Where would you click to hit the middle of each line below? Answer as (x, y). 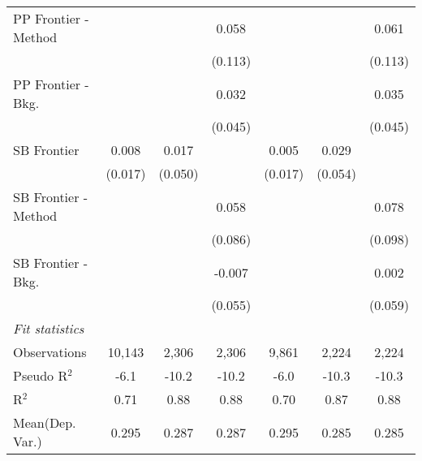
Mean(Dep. (45, 422)
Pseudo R (41, 375)
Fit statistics (49, 328)
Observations (50, 352)
